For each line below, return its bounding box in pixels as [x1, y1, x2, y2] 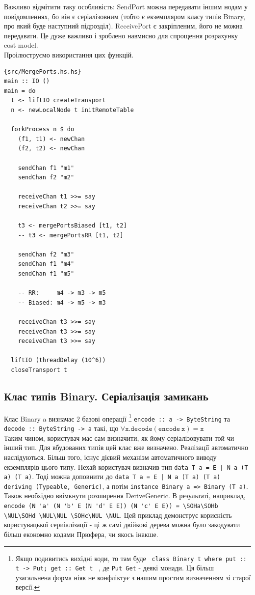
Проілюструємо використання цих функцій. [4, 49, 134, 59]
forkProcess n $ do [11, 126, 75, 133]
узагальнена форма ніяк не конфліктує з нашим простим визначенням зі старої [15, 572, 251, 582]
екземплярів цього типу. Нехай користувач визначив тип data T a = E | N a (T [4, 461, 248, 472]
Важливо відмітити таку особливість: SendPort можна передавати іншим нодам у [4, 1, 248, 11]
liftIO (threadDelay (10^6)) [11, 357, 106, 364]
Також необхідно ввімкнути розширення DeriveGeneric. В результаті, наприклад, [4, 490, 246, 501]
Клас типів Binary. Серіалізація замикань [4, 388, 208, 403]
